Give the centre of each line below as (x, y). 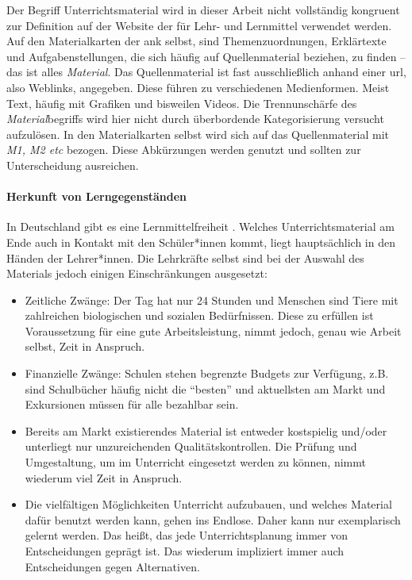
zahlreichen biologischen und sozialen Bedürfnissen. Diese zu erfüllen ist (199, 315)
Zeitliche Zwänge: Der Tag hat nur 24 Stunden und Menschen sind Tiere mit (212, 300)
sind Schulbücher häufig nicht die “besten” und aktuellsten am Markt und (205, 388)
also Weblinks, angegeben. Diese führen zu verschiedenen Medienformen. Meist (198, 87)
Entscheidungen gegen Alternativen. (112, 566)
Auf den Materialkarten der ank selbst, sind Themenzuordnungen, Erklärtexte (196, 41)
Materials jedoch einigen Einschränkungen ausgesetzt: (137, 273)
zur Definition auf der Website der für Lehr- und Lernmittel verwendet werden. (199, 25)
